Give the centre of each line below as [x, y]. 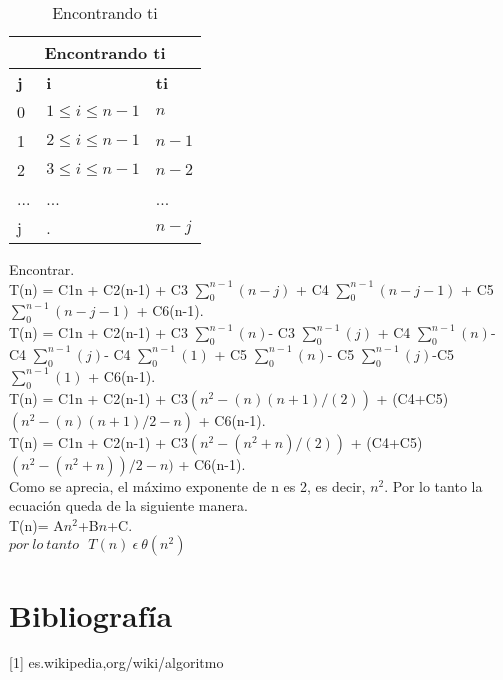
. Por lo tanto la [433, 485]
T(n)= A [36, 524]
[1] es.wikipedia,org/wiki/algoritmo [116, 662]
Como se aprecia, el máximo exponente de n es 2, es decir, [187, 485]
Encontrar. [42, 269]
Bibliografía [91, 614]
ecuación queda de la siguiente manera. [128, 505]
